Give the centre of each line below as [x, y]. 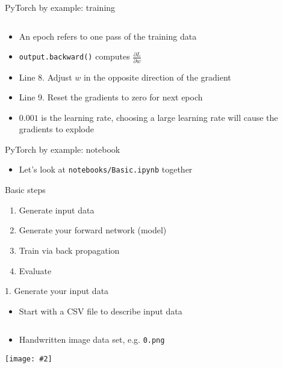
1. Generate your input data [57, 291]
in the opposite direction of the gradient [157, 77]
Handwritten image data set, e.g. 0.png [92, 339]
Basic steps [25, 190]
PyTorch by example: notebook [63, 149]
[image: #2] [29, 359]
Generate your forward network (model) [93, 230]
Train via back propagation [69, 250]
